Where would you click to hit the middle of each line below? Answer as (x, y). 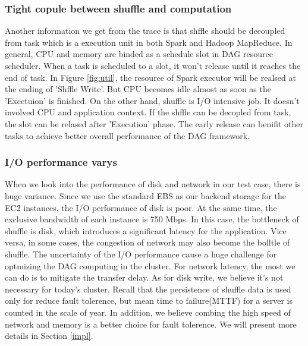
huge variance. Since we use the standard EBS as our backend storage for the (145, 195)
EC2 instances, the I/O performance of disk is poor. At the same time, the (141, 207)
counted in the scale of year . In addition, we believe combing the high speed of (148, 312)
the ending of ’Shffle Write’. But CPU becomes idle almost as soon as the (138, 89)
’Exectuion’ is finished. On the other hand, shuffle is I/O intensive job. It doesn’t (152, 100)
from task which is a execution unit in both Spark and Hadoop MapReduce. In (149, 42)
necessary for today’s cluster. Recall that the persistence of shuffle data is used (148, 289)
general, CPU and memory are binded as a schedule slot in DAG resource (139, 54)
